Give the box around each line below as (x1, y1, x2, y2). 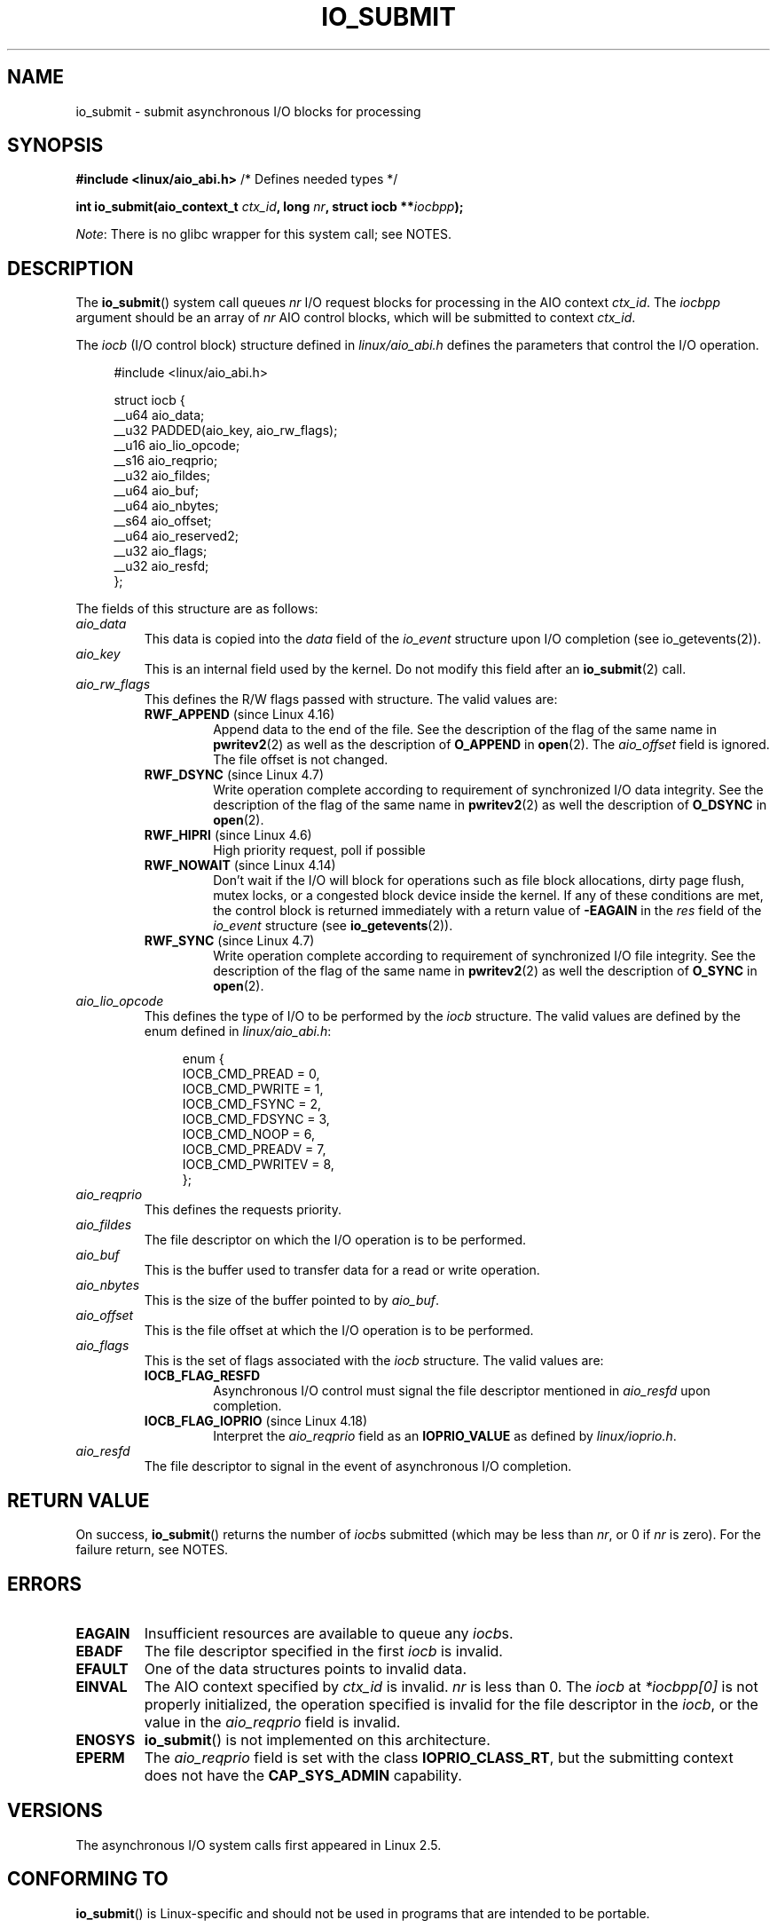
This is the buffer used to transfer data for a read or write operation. (144, 1262, 540, 1278)
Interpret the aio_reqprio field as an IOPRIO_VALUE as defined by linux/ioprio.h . (213, 1428, 677, 1444)
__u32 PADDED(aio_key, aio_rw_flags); (114, 423, 338, 439)
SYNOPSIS (7, 134, 104, 157)
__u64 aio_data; (114, 407, 205, 423)
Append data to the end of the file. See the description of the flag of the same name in (213, 722, 718, 738)
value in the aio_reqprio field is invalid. (144, 1712, 401, 1731)
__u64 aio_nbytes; (114, 498, 219, 514)
